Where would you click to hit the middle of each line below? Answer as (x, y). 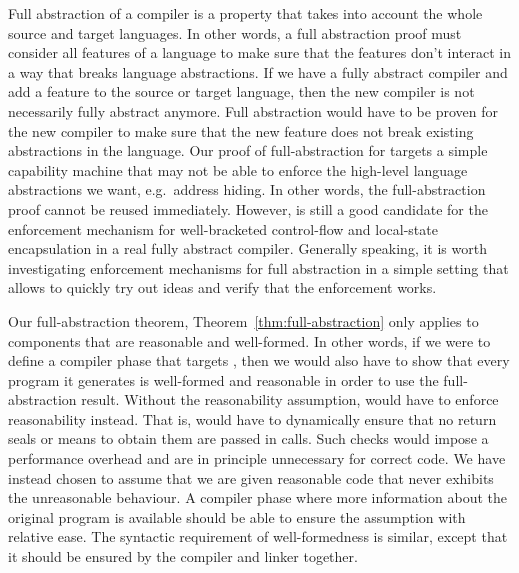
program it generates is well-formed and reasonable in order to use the (223, 379)
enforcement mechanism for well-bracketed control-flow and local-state (223, 228)
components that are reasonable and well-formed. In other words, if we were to (249, 340)
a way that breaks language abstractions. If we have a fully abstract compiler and (258, 71)
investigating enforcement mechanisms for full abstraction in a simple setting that (258, 267)
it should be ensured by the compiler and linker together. (183, 556)
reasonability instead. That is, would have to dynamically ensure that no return (252, 418)
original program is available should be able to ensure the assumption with (237, 516)
